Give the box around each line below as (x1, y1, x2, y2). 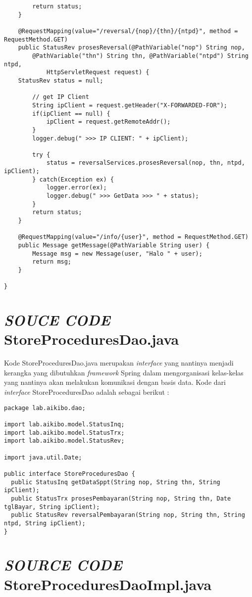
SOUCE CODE (4, 310, 110, 330)
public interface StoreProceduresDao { (4, 470, 135, 477)
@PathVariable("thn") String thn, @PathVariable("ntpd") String (32, 52, 249, 59)
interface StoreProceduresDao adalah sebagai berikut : (4, 387, 169, 397)
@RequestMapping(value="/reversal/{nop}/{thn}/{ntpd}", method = (18, 27, 238, 35)
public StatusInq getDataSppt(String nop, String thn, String (11, 478, 220, 486)
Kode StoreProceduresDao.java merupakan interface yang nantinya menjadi (4, 358, 234, 368)
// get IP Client (32, 93, 89, 101)
